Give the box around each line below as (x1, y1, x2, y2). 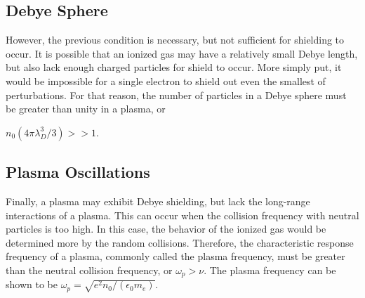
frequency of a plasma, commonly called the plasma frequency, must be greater (6, 249, 345, 264)
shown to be (6, 277, 58, 292)
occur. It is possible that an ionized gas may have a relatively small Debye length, (6, 46, 358, 60)
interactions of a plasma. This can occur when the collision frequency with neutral (6, 207, 359, 222)
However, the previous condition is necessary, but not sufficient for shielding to (6, 32, 345, 47)
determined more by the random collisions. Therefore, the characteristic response (6, 235, 354, 250)
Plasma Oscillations (6, 161, 150, 183)
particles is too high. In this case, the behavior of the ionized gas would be (6, 221, 326, 236)
